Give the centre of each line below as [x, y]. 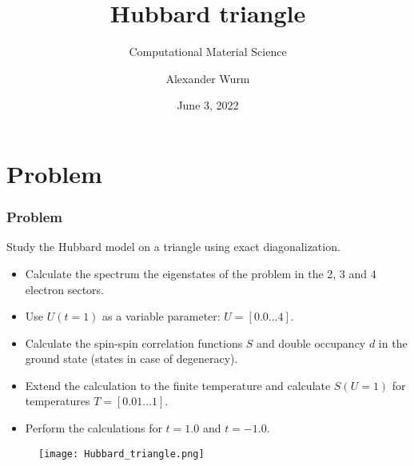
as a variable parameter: [161, 316]
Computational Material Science [208, 52]
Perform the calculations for [94, 428]
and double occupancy [311, 343]
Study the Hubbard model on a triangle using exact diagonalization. [173, 247]
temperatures [58, 401]
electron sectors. [65, 289]
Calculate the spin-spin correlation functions [134, 343]
